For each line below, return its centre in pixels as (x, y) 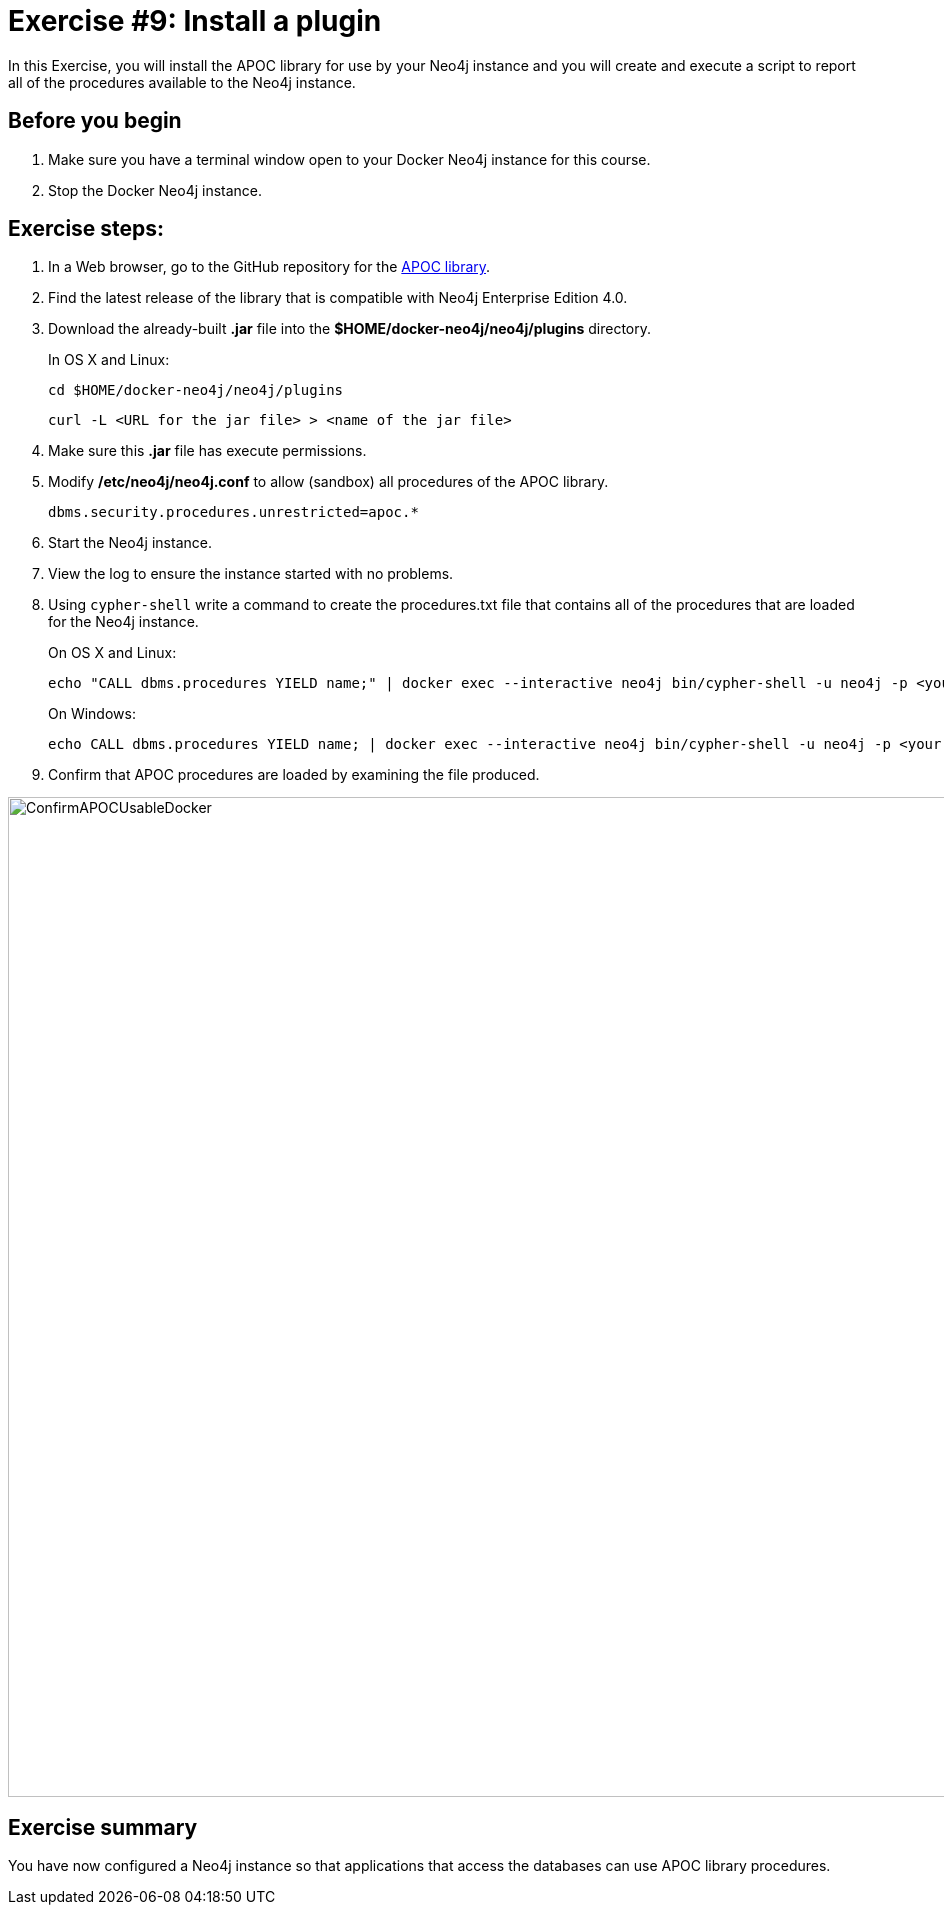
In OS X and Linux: (109, 360)
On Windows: (92, 714)
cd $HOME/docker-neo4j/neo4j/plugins (196, 390)
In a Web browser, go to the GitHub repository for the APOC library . (269, 267)
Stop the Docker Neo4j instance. (155, 190)
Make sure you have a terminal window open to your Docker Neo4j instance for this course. (349, 159)
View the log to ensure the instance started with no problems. (251, 574)
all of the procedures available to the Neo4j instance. (182, 82)
